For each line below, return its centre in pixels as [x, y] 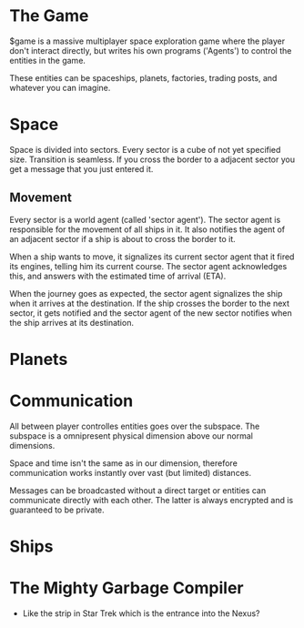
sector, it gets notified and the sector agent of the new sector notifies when [151, 313]
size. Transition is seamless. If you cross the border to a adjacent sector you [152, 159]
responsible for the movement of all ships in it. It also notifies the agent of [147, 229]
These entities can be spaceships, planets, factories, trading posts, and [143, 77]
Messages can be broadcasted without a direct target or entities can [138, 490]
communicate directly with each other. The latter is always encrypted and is [152, 500]
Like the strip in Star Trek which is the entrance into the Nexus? [141, 613]
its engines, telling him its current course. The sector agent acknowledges [148, 266]
